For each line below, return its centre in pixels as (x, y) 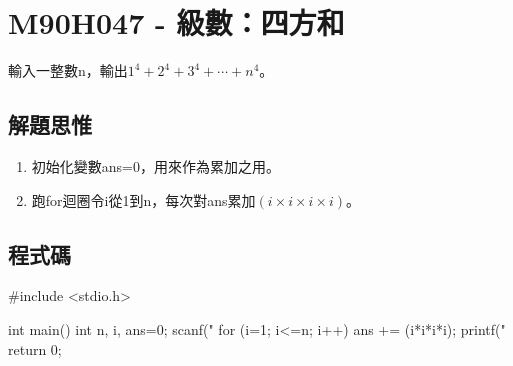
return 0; (35, 348)
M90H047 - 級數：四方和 (176, 22)
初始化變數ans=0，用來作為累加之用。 (155, 165)
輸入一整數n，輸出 (68, 70)
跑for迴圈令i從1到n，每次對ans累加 (143, 199)
